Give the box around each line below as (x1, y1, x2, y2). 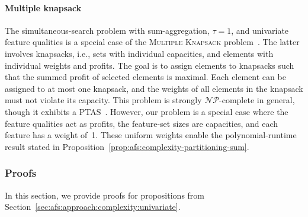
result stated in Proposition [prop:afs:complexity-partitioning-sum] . (5, 140, 249, 152)
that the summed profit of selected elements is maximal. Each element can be (5, 71, 286, 83)
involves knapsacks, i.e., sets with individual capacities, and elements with (5, 47, 274, 59)
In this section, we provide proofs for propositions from (5, 189, 204, 201)
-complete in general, (219, 94, 295, 106)
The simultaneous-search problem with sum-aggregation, (5, 24, 210, 36)
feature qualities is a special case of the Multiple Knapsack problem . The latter (5, 36, 300, 48)
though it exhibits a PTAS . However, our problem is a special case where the (5, 105, 288, 117)
